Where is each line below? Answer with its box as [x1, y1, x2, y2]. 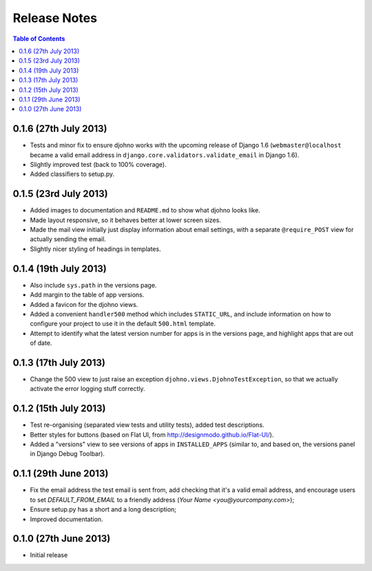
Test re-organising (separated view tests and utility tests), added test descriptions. [30, 421, 265, 429]
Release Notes [12, 10, 98, 26]
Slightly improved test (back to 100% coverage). [30, 160, 167, 168]
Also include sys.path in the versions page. [30, 281, 157, 289]
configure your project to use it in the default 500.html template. [30, 319, 216, 328]
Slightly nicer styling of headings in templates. [30, 245, 161, 253]
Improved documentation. [30, 514, 103, 523]
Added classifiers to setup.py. [30, 170, 115, 179]
